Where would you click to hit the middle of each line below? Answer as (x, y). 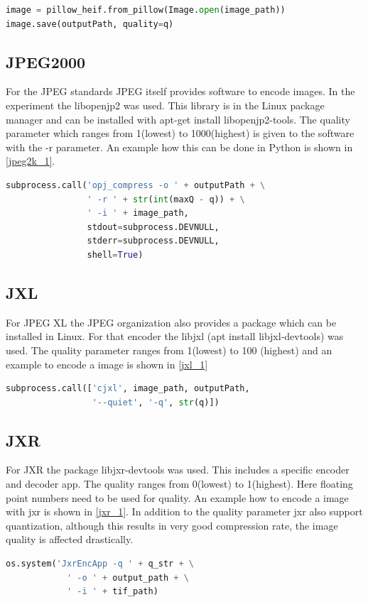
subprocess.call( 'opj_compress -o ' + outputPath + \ (136, 185)
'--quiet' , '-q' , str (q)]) (156, 402)
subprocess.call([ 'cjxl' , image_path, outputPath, (128, 389)
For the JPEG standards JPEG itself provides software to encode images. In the (180, 91)
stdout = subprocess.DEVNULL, (153, 227)
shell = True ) (115, 255)
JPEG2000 (46, 61)
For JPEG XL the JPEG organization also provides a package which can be (171, 322)
